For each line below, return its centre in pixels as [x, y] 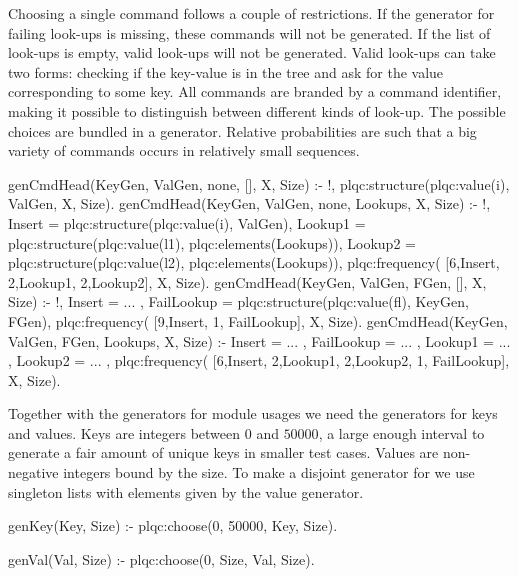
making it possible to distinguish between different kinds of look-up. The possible [257, 110]
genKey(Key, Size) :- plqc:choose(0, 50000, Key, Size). [173, 525]
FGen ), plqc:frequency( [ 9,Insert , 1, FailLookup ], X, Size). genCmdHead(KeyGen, [258, 320]
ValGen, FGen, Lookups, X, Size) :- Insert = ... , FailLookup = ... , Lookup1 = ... [259, 340]
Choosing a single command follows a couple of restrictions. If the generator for [251, 13]
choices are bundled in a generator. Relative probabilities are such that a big [242, 130]
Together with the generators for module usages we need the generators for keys [253, 413]
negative [33, 472]
